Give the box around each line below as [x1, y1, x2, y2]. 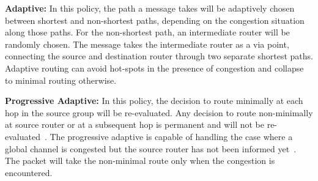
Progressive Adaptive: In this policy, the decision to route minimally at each [5, 94, 303, 107]
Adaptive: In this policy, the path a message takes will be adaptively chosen [5, 2, 295, 14]
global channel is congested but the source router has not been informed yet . [5, 142, 297, 155]
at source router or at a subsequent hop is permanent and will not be [5, 118, 265, 131]
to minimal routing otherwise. [5, 73, 117, 86]
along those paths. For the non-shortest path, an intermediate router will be [5, 26, 290, 39]
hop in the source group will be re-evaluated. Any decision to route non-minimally [5, 106, 313, 119]
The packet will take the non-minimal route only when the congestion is [5, 154, 275, 167]
